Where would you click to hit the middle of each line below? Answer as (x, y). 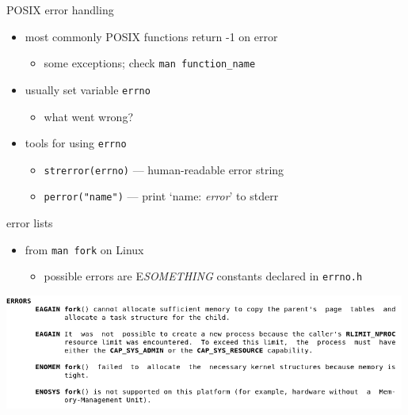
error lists (30, 223)
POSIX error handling (60, 10)
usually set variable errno (88, 89)
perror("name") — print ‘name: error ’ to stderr (161, 196)
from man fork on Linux (84, 249)
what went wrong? (89, 116)
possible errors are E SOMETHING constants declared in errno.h (203, 276)
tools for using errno (76, 143)
